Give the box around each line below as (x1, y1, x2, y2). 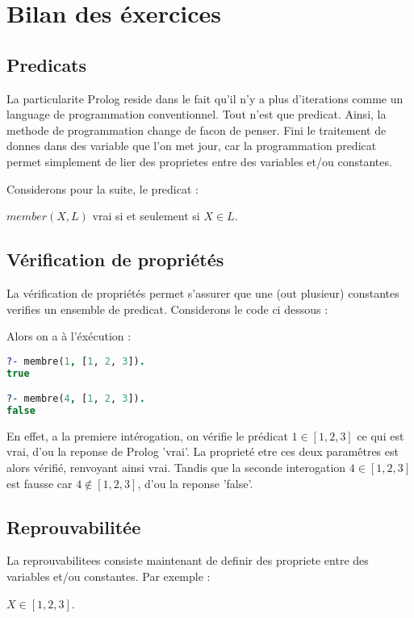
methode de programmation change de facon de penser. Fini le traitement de (6, 121, 387, 138)
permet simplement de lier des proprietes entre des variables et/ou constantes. (6, 152, 392, 169)
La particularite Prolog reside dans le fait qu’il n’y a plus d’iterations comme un (6, 90, 404, 106)
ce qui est (357, 427, 404, 444)
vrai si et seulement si (92, 207, 200, 224)
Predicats (6, 52, 87, 77)
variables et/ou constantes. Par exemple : (6, 568, 211, 585)
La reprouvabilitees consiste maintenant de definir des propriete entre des (6, 552, 369, 569)
